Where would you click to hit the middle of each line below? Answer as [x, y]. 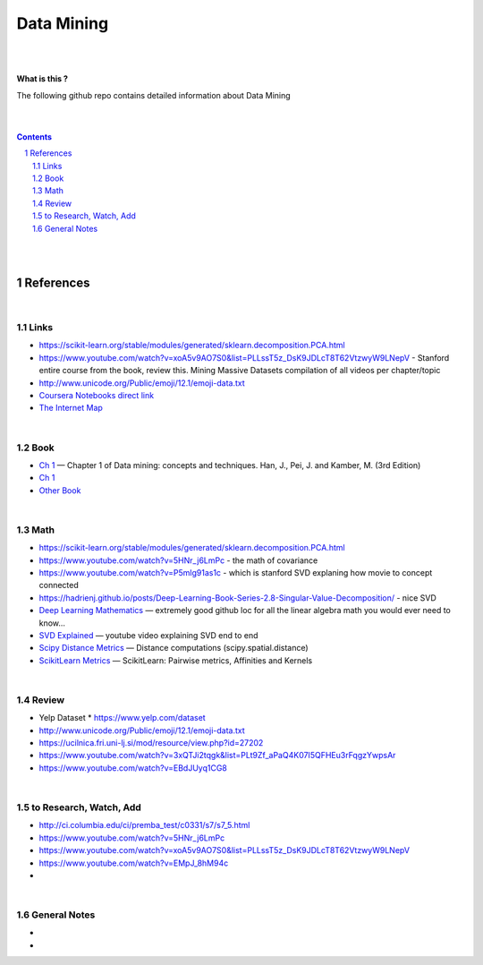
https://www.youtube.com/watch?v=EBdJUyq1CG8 [133, 768]
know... [52, 623]
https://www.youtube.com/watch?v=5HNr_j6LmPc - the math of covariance [178, 560]
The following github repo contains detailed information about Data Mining [153, 95]
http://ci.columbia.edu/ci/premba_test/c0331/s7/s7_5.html [144, 825]
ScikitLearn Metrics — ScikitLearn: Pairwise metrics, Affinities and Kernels [176, 660]
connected [59, 585]
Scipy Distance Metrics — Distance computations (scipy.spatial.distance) [174, 648]
